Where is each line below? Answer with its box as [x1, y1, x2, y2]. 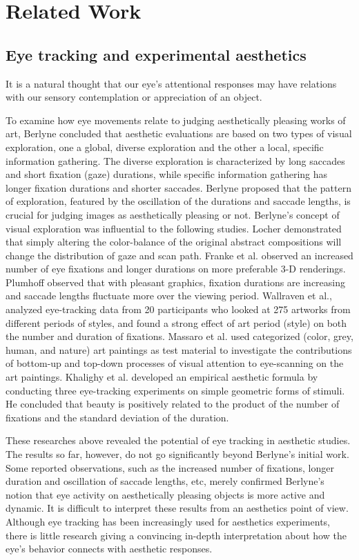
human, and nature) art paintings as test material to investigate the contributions [6, 342, 352, 357]
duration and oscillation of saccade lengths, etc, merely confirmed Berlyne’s [6, 474, 324, 488]
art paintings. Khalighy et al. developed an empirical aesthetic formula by [6, 370, 318, 384]
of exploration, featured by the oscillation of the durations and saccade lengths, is [6, 194, 351, 208]
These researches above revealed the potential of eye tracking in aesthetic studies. [6, 433, 351, 448]
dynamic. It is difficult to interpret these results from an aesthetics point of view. [6, 501, 349, 515]
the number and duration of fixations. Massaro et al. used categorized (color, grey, [6, 329, 353, 343]
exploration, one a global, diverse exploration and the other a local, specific [6, 139, 324, 154]
